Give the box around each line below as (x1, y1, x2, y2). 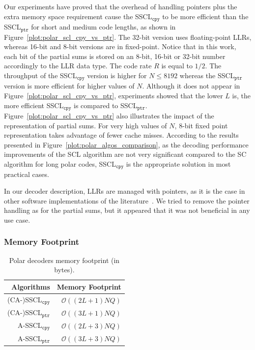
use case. (4, 214, 30, 225)
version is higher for (87, 70, 147, 80)
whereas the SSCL (179, 70, 235, 80)
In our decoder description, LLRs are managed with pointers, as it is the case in (4, 185, 245, 196)
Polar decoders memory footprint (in (9, 255, 120, 265)
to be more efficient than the (162, 11, 249, 21)
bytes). (54, 264, 75, 275)
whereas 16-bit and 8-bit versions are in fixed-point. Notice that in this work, (4, 41, 236, 52)
